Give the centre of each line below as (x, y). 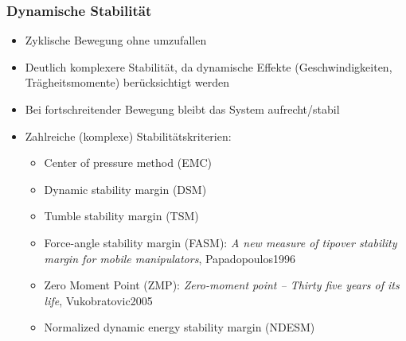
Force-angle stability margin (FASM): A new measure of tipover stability (221, 242)
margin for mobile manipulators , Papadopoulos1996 (170, 258)
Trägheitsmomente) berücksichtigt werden (127, 82)
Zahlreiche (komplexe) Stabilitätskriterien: (128, 136)
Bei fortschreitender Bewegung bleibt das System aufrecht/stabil (182, 109)
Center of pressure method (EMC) (128, 163)
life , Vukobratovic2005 (98, 300)
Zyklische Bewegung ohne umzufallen (116, 40)
